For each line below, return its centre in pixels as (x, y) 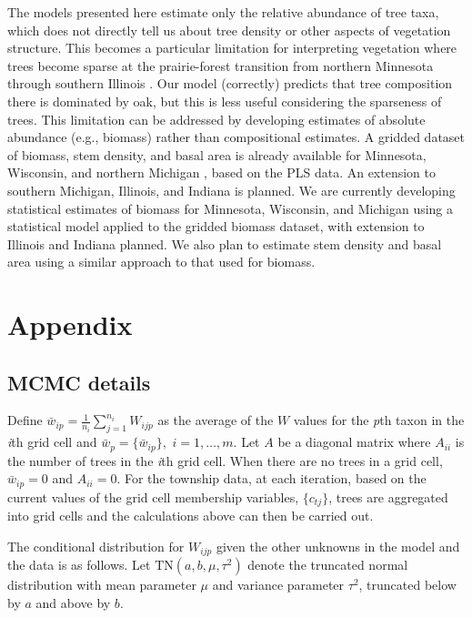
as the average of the (216, 420)
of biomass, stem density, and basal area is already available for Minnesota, (217, 154)
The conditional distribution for (96, 546)
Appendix (70, 324)
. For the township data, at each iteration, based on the (271, 478)
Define (25, 420)
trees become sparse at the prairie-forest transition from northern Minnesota (221, 65)
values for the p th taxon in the (379, 420)
